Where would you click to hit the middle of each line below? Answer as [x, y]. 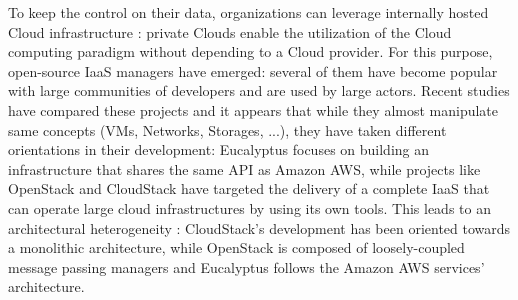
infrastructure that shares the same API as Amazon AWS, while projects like [244, 168]
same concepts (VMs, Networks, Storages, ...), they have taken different [227, 129]
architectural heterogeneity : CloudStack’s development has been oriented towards [259, 227]
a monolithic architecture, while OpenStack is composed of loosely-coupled [236, 247]
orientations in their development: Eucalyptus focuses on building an [219, 149]
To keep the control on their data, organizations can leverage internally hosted [248, 12]
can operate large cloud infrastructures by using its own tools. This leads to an [249, 207]
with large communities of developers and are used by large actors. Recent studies [259, 90]
